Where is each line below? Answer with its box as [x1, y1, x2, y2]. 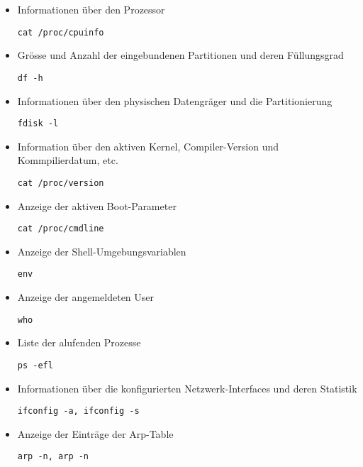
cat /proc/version [17, 177, 104, 188]
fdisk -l [17, 119, 59, 129]
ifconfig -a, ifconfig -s [17, 406, 140, 417]
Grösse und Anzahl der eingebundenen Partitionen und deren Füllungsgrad [17, 48, 344, 62]
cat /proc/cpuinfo [17, 27, 104, 38]
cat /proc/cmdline [17, 224, 104, 234]
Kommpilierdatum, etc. [17, 153, 118, 167]
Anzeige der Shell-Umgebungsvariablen [17, 243, 186, 258]
